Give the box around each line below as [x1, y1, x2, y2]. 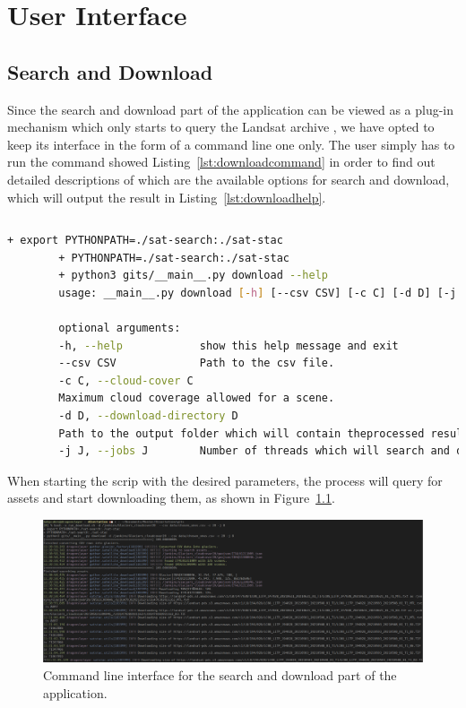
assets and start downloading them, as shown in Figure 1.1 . [7, 488, 335, 507]
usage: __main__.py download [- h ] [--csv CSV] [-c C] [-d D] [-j [58, 286, 457, 299]
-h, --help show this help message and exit [58, 339, 399, 352]
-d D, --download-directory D [58, 410, 238, 423]
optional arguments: [58, 322, 181, 335]
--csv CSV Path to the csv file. [58, 357, 335, 370]
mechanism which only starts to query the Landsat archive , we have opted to [7, 117, 435, 136]
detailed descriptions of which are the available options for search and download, [7, 169, 450, 188]
